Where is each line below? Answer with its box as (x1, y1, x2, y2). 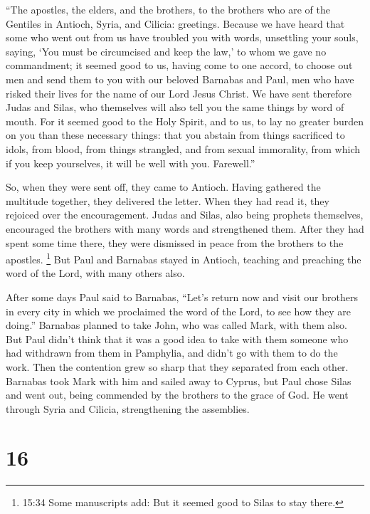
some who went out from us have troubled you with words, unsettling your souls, (6, 30, 359, 45)
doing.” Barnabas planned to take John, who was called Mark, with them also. (6, 318, 347, 332)
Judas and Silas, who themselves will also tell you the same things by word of (6, 100, 344, 115)
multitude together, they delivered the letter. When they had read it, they (6, 193, 329, 208)
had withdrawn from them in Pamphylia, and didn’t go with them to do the (6, 345, 338, 360)
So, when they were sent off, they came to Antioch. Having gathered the (6, 179, 321, 194)
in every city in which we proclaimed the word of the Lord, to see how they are (6, 303, 351, 318)
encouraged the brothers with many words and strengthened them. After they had (6, 221, 364, 236)
